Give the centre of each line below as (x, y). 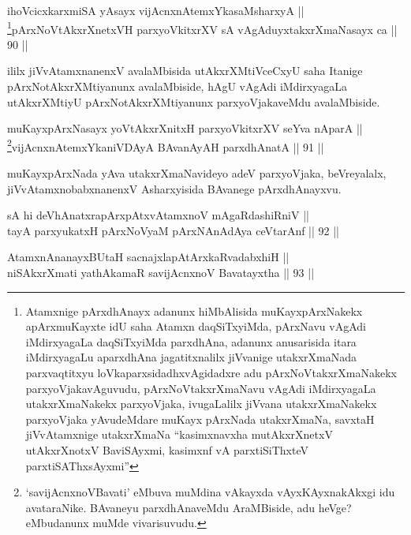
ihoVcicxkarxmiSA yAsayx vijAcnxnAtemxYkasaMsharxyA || (156, 10)
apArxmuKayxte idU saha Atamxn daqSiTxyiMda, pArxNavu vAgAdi (196, 326)
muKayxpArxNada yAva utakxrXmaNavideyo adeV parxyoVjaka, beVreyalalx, (197, 173)
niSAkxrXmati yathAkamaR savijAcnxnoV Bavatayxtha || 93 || (161, 273)
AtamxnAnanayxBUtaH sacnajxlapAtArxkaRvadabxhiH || (148, 257)
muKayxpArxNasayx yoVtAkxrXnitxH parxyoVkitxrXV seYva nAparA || (185, 128)
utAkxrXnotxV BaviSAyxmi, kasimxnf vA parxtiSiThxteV (167, 449)
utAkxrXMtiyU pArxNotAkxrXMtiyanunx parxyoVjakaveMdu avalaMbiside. (194, 101)
